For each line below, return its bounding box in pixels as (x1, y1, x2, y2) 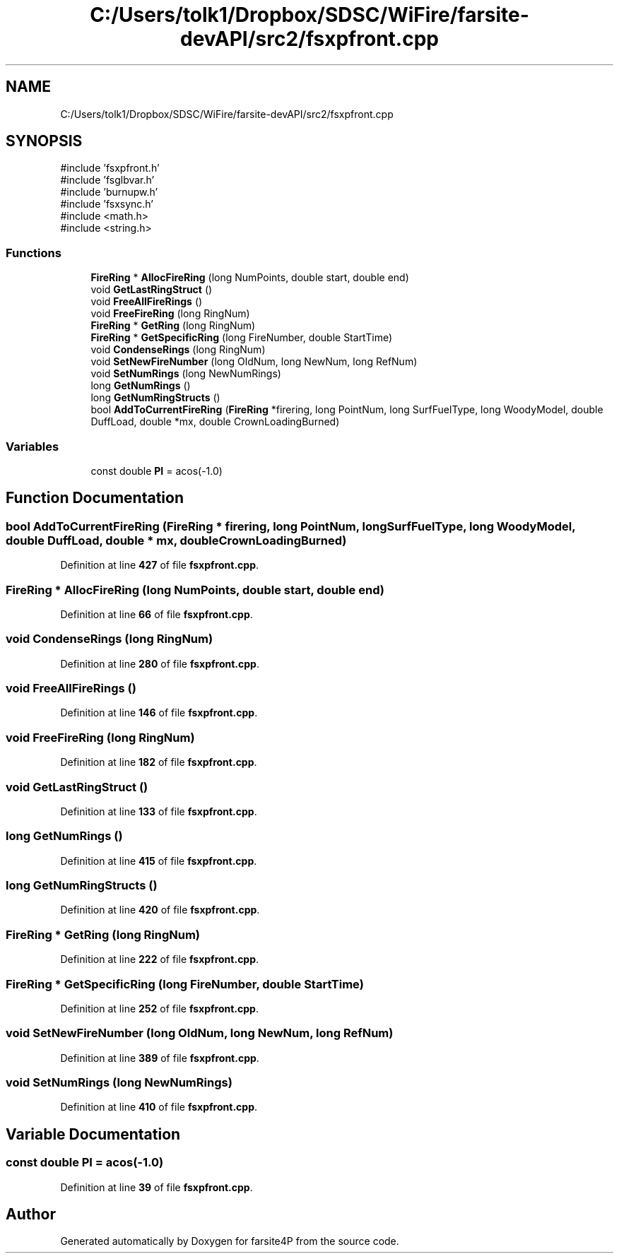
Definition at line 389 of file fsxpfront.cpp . (60, 1051, 259, 1064)
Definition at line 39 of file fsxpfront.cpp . (60, 1181, 253, 1193)
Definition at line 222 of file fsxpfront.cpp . (60, 953, 259, 966)
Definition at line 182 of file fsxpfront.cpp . (60, 756, 257, 769)
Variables (6, 439, 59, 454)
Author (6, 1205, 56, 1224)
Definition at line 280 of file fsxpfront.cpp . (60, 657, 259, 670)
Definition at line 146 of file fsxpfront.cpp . (60, 707, 258, 719)
